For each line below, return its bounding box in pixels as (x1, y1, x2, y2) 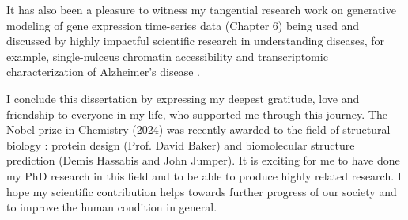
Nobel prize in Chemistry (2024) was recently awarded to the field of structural (6, 121, 391, 138)
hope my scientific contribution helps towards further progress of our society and (6, 183, 397, 199)
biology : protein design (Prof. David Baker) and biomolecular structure (6, 136, 355, 153)
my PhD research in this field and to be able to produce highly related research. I (6, 167, 402, 184)
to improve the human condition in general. (6, 199, 217, 215)
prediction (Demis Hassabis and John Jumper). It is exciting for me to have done (6, 152, 400, 169)
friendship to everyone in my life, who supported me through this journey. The (6, 105, 387, 122)
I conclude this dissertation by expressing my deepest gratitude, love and (6, 89, 360, 106)
